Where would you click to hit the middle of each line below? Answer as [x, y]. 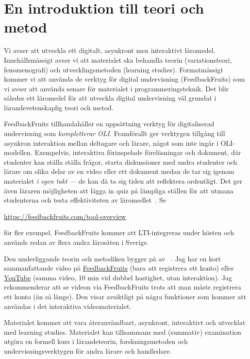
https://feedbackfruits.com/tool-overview [65, 216]
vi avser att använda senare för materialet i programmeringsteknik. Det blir [117, 88]
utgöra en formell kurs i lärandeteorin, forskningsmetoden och [96, 341]
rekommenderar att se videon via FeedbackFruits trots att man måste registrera [123, 287]
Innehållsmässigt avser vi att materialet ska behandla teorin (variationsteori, [118, 60]
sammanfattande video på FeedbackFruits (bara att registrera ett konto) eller [119, 268]
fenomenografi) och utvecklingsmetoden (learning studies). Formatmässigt [114, 69]
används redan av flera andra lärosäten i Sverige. [76, 242]
